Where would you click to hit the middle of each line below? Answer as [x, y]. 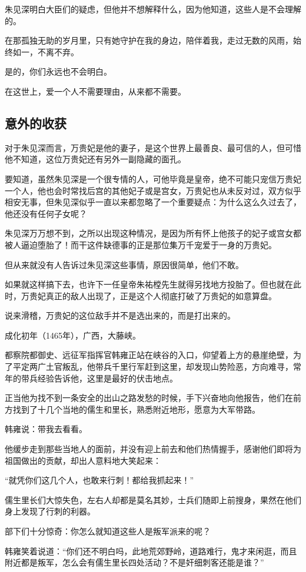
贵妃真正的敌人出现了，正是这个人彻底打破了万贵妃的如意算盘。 [153, 295]
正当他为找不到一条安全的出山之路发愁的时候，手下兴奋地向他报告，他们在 [149, 398]
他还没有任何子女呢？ [46, 213]
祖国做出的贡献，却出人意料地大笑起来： [83, 460]
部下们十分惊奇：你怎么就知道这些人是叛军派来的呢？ [108, 531]
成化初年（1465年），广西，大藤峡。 [73, 335]
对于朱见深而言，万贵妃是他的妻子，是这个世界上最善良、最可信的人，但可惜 [153, 147]
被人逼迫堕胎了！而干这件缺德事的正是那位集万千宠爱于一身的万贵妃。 [141, 244]
